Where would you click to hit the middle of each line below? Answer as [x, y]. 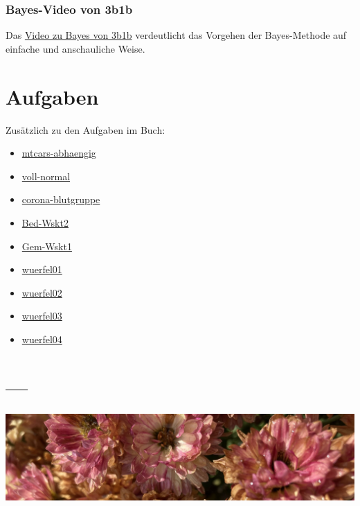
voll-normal [46, 176]
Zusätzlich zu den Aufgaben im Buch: [85, 129]
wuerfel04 [42, 339]
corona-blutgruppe [61, 199]
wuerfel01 [42, 269]
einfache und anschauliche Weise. [75, 48]
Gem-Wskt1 [47, 246]
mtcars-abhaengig [59, 153]
